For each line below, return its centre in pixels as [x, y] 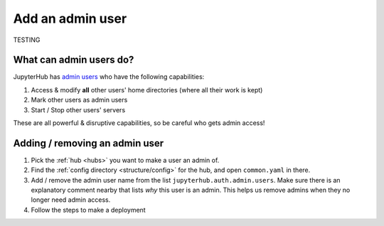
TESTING [27, 40]
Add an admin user [70, 18]
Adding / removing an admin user [89, 143]
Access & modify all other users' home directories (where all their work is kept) [147, 90]
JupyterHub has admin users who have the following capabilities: [109, 77]
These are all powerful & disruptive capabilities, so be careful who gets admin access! [139, 123]
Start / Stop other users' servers [78, 109]
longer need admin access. [71, 200]
